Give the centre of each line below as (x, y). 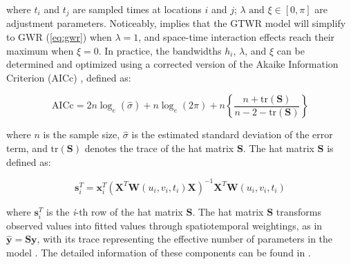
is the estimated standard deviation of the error (232, 134)
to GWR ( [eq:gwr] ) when (59, 37)
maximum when (40, 50)
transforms (298, 211)
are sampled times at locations (137, 9)
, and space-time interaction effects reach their (237, 37)
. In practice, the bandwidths (160, 50)
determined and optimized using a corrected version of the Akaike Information (172, 64)
